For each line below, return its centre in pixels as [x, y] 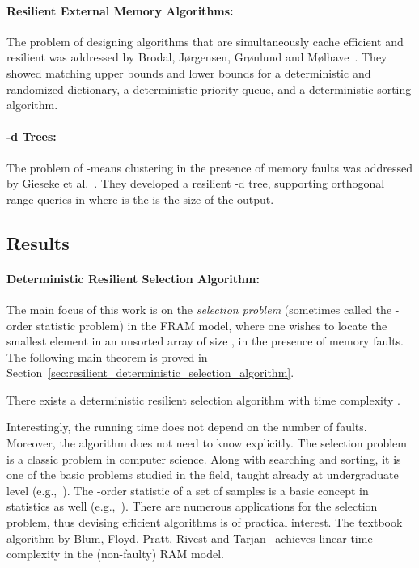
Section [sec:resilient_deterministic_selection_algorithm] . [150, 373]
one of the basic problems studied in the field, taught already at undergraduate [203, 475]
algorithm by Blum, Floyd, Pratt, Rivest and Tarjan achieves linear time [190, 538]
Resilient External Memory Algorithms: [120, 10]
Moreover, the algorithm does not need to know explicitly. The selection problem [207, 443]
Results [38, 242]
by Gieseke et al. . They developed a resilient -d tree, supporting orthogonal [196, 183]
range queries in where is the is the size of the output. [140, 199]
